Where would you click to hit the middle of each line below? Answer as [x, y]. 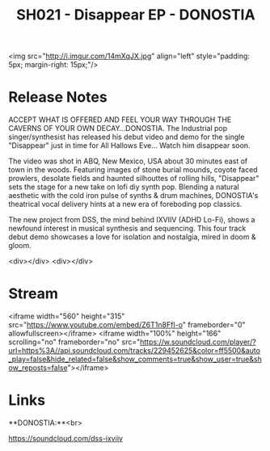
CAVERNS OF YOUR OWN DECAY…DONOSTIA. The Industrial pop [118, 129]
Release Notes [58, 97]
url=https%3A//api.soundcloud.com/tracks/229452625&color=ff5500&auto [135, 351]
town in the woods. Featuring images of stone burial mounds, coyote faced [133, 170]
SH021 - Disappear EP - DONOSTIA [136, 15]
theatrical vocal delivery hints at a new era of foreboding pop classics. [125, 204]
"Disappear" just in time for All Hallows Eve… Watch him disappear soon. [129, 145]
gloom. [20, 246]
